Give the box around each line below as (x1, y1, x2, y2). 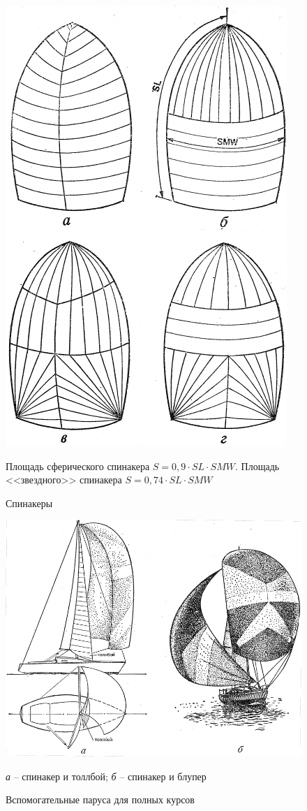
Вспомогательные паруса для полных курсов (6, 792, 195, 807)
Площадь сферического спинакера (6, 458, 150, 473)
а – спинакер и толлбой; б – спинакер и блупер (6, 768, 207, 783)
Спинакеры (6, 495, 53, 510)
